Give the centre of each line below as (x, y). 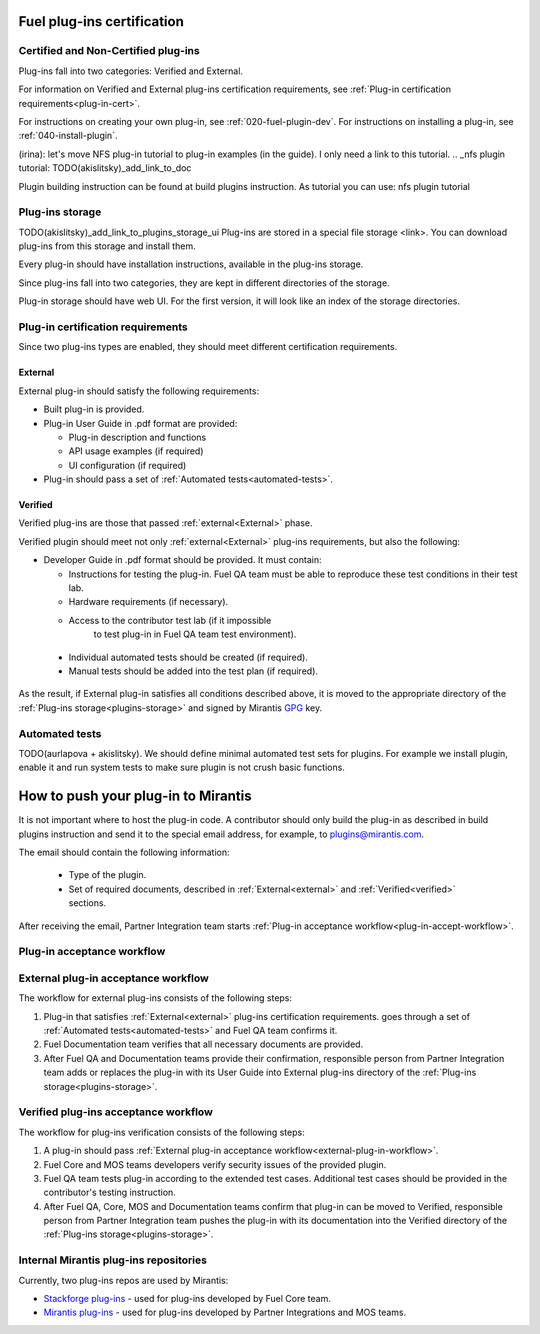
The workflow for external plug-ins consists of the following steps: (155, 998)
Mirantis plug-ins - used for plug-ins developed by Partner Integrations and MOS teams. (225, 1312)
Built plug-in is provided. (94, 409)
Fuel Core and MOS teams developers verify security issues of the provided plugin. (215, 1164)
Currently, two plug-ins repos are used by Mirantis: (123, 1280)
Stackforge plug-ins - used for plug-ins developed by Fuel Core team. (187, 1298)
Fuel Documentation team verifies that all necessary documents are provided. (203, 1044)
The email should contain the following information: (124, 852)
